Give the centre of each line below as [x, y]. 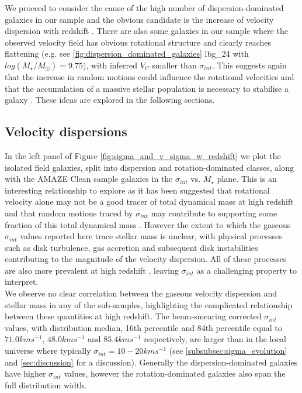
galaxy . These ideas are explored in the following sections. [110, 100]
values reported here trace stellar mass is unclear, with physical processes [151, 236]
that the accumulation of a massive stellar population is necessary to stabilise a [147, 88]
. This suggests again [249, 65]
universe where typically [48, 351]
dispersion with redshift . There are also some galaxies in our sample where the [146, 31]
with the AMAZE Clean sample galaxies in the [89, 179]
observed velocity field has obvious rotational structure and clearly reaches [138, 42]
